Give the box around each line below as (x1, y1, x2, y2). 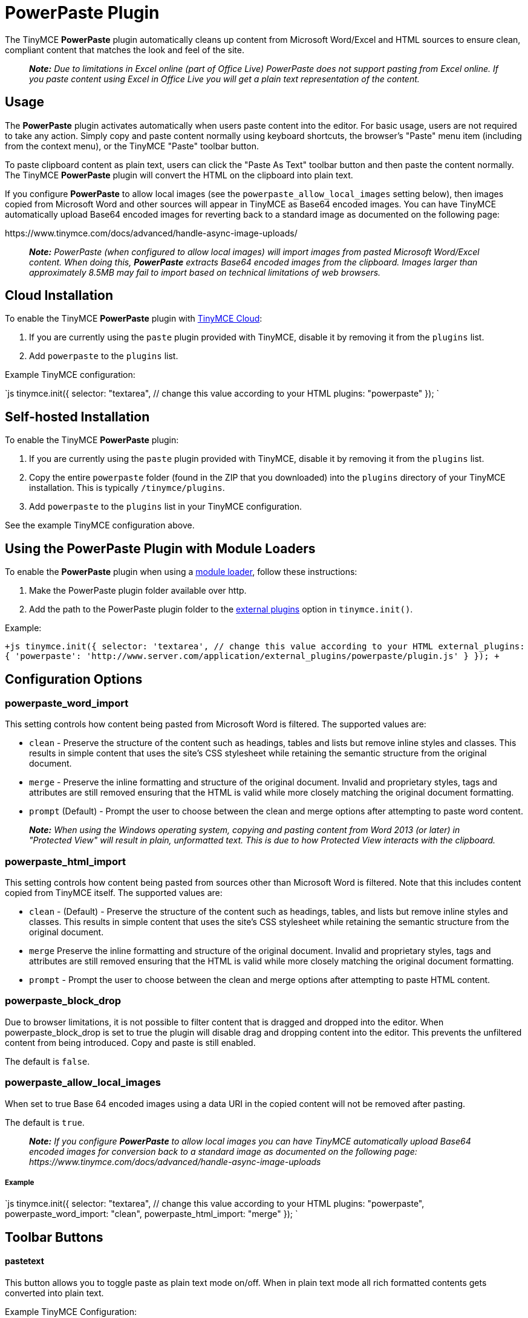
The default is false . (5, 1056, 90, 1066)
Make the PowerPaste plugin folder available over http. (29, 585, 247, 596)
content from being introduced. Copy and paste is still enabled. (5, 1037, 256, 1048)
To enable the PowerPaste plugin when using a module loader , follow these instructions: (5, 566, 357, 577)
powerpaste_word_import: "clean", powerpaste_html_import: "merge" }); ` (5, 1209, 298, 1219)
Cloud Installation (5, 288, 114, 304)
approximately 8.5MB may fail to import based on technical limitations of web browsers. (29, 267, 381, 278)
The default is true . (5, 1117, 85, 1128)
